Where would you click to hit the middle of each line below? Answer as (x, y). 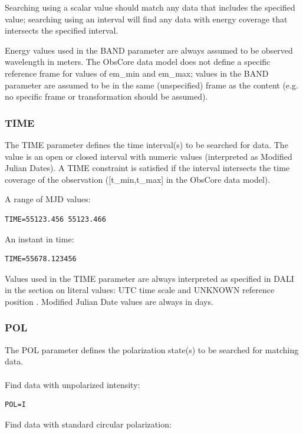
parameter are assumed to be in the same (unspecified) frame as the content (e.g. (151, 85)
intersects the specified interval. (62, 30)
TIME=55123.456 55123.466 (55, 219)
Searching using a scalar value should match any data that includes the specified (150, 7)
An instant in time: (39, 239)
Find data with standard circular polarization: (88, 424)
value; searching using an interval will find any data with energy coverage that (146, 19)
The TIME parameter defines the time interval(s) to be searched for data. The (146, 144)
